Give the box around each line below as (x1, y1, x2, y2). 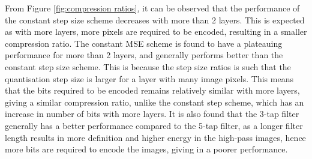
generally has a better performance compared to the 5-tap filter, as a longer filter (5, 119, 303, 131)
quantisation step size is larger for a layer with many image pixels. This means (5, 72, 293, 85)
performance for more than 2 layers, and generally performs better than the (5, 49, 283, 61)
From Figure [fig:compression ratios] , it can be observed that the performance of (5, 2, 300, 14)
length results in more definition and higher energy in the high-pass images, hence (5, 131, 306, 143)
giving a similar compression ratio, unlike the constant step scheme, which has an (5, 95, 304, 108)
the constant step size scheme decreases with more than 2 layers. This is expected (5, 13, 305, 26)
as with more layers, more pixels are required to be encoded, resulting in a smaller (5, 25, 307, 38)
